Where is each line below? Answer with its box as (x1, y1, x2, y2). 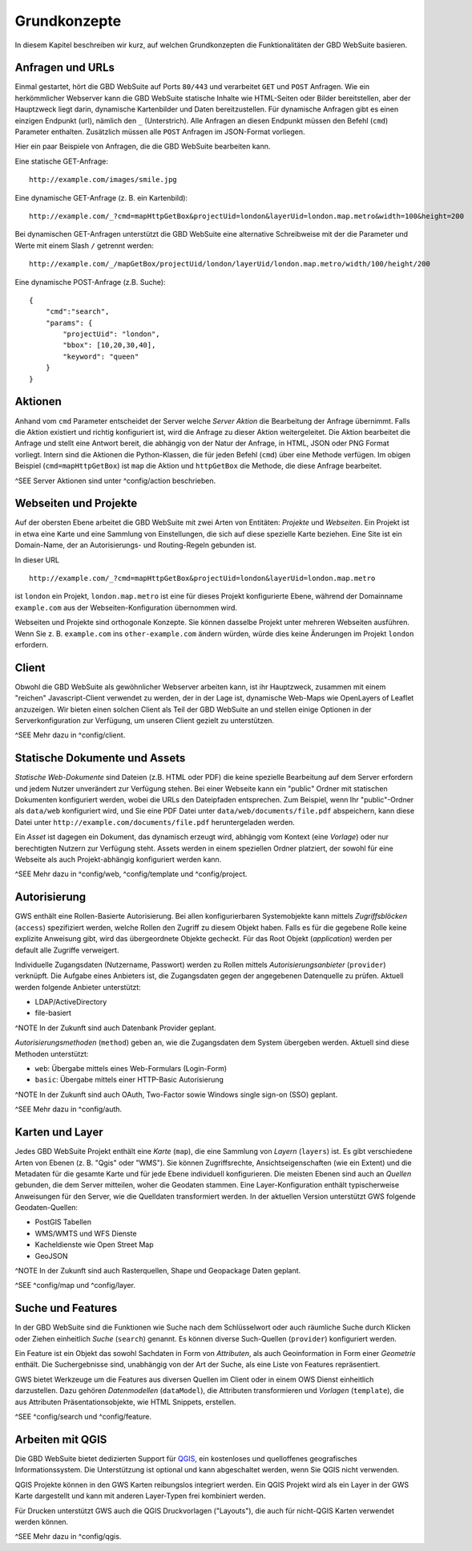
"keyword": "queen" (63, 351, 139, 361)
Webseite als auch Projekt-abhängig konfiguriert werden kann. (14, 855, 222, 864)
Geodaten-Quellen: (14, 1203, 79, 1212)
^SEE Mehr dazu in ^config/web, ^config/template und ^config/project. (14, 869, 248, 879)
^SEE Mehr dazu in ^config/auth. (14, 1104, 123, 1115)
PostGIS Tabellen (34, 1217, 92, 1227)
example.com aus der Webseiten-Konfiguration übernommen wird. (14, 603, 238, 612)
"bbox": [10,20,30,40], (63, 341, 156, 350)
